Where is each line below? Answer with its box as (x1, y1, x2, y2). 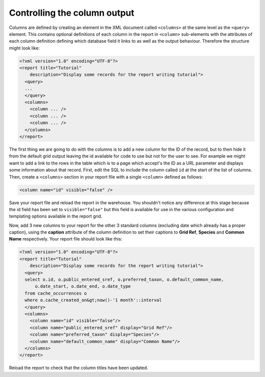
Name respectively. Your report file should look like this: (9, 236, 123, 242)
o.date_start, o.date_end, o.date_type (35, 284, 131, 289)
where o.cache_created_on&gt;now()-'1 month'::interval (25, 297, 162, 303)
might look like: (9, 45, 40, 51)
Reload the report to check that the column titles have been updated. (9, 365, 148, 371)
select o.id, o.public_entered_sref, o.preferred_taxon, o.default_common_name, (25, 277, 224, 282)
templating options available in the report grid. (9, 214, 103, 219)
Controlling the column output (9, 7, 134, 18)
